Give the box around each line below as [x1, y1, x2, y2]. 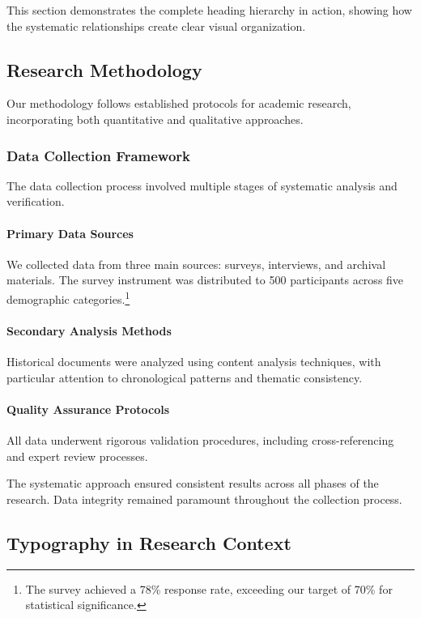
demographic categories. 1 [6, 288, 130, 307]
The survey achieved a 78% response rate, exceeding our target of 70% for [25, 580, 393, 597]
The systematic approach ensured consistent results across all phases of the [6, 475, 379, 492]
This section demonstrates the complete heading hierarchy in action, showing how [6, 2, 412, 18]
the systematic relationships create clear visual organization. [6, 17, 306, 34]
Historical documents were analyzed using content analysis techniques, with [6, 353, 381, 370]
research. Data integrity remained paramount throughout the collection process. [6, 490, 402, 507]
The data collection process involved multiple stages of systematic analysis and [6, 177, 398, 194]
